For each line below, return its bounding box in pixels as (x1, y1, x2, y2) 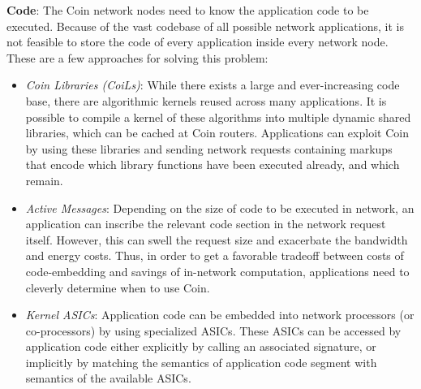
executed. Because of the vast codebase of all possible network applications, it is (6, 17, 404, 34)
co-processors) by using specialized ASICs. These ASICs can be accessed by (25, 322, 402, 339)
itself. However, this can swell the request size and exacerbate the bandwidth (25, 231, 408, 248)
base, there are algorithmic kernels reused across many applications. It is (25, 92, 387, 109)
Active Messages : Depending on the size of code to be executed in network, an (25, 199, 415, 216)
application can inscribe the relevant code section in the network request (25, 215, 386, 232)
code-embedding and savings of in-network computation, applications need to (25, 262, 410, 279)
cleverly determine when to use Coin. (25, 279, 210, 296)
